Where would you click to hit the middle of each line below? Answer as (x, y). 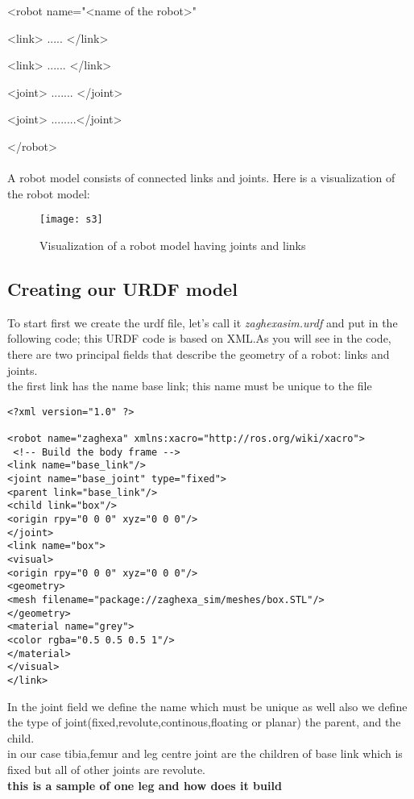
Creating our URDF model (122, 288)
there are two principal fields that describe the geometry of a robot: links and (199, 354)
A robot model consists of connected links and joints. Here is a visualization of (201, 178)
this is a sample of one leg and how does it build (145, 785)
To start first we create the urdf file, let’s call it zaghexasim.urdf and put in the (203, 322)
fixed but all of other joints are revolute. (106, 769)
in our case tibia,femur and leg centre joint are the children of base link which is (205, 753)
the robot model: (49, 193)
